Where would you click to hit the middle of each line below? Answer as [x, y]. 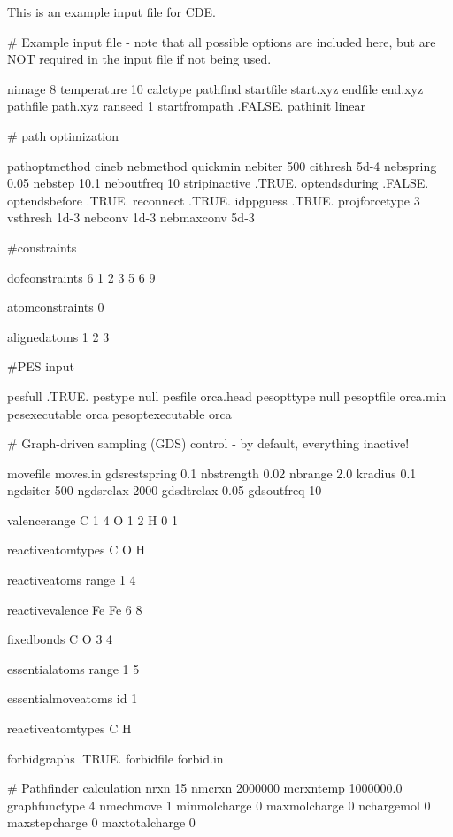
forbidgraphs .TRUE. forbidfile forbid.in [115, 758]
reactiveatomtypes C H [69, 728]
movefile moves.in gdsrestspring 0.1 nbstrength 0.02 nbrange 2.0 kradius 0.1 [212, 473]
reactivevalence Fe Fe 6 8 [75, 609]
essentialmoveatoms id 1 [73, 698]
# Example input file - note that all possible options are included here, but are [222, 41]
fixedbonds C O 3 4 [60, 639]
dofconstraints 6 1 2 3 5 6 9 [81, 277]
